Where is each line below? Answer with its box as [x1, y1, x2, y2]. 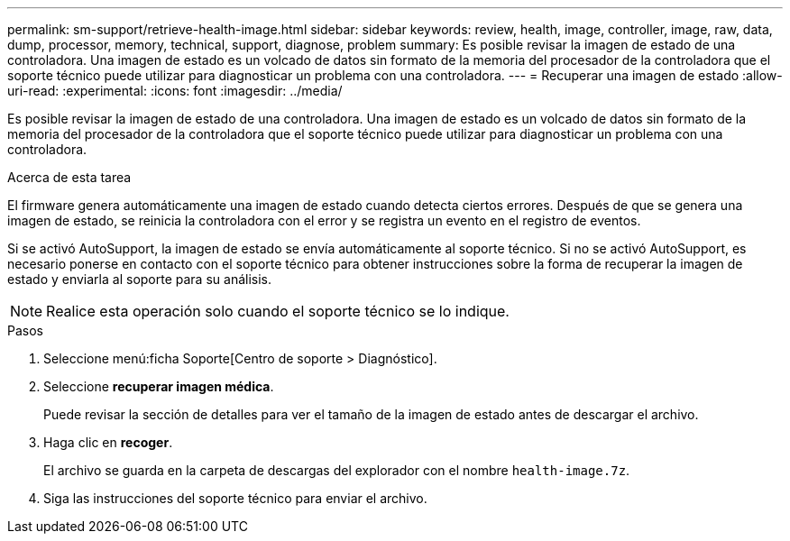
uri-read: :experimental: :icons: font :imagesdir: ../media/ [7, 83, 343, 98]
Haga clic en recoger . [43, 435, 173, 450]
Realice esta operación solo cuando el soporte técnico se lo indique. [46, 302, 510, 320]
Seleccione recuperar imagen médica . [43, 379, 274, 394]
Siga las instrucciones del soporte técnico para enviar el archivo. [43, 491, 427, 506]
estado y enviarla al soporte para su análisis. [7, 271, 271, 287]
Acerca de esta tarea [7, 170, 132, 185]
